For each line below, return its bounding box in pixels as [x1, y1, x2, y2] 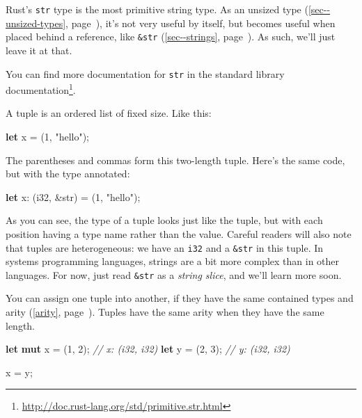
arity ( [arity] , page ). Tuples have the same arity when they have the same [6, 305, 324, 319]
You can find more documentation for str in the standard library [6, 66, 285, 81]
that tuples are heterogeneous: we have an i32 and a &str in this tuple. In [6, 240, 324, 255]
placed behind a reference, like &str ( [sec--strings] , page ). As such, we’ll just [6, 29, 336, 44]
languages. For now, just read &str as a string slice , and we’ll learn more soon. [6, 267, 342, 282]
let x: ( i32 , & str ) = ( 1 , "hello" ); [6, 189, 141, 204]
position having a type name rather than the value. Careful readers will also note [6, 226, 352, 241]
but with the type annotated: [6, 166, 130, 181]
